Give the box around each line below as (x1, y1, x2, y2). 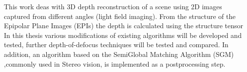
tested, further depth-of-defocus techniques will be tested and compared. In (4, 39, 228, 50)
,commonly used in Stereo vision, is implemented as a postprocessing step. (4, 58, 226, 69)
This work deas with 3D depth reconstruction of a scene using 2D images (4, 1, 222, 11)
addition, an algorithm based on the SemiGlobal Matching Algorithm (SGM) (4, 49, 234, 59)
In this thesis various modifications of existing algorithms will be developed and (4, 30, 242, 40)
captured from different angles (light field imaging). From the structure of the (4, 11, 236, 21)
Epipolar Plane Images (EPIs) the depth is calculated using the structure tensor (4, 20, 244, 31)
